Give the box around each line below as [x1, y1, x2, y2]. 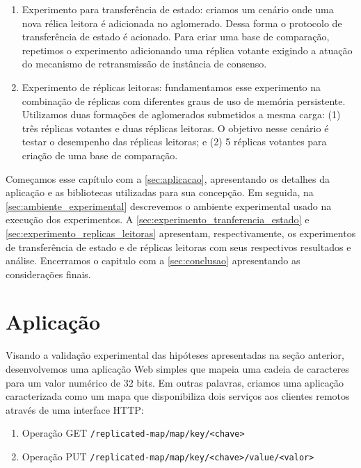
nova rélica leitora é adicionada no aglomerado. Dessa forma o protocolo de [22, 15, 342, 30]
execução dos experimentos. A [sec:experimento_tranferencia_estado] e [6, 212, 310, 227]
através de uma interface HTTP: [6, 402, 144, 417]
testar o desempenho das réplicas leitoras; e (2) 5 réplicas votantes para [22, 134, 327, 149]
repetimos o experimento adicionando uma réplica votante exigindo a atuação [22, 42, 353, 57]
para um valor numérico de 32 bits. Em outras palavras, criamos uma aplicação [6, 375, 344, 389]
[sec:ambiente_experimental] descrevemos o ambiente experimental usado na [6, 198, 332, 213]
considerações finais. [6, 266, 91, 281]
